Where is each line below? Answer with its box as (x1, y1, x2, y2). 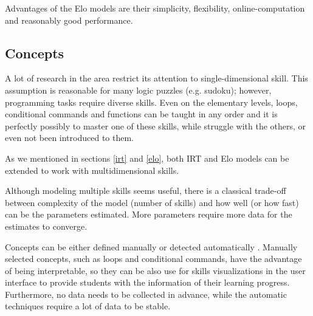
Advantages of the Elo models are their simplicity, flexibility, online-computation (5, 2, 305, 14)
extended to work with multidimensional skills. (5, 163, 179, 176)
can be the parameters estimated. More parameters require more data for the (5, 208, 292, 221)
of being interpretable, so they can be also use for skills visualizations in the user (5, 264, 306, 276)
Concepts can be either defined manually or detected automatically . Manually (5, 240, 298, 253)
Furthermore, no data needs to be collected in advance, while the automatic (5, 287, 287, 300)
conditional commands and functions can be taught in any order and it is (5, 108, 278, 120)
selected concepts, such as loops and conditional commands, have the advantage (5, 252, 302, 265)
